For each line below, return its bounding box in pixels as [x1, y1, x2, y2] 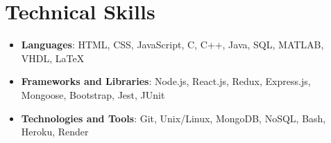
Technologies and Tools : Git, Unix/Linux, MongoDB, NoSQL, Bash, [21, 111, 326, 125]
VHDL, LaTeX [21, 50, 85, 65]
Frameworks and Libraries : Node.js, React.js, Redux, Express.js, [21, 74, 311, 88]
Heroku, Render [21, 124, 89, 139]
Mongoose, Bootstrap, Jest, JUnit [21, 87, 165, 102]
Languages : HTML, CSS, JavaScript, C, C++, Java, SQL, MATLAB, [21, 37, 324, 52]
